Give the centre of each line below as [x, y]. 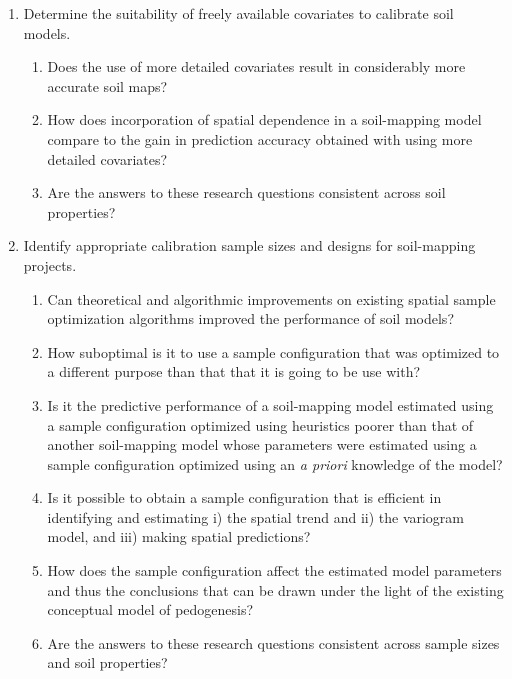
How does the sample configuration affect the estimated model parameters [274, 570]
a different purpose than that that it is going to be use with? [234, 371]
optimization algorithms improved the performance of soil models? [250, 318]
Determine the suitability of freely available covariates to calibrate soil [238, 13]
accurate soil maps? [107, 85]
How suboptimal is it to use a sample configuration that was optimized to [273, 351]
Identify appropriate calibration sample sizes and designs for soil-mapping [249, 245]
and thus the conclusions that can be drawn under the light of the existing [275, 589]
